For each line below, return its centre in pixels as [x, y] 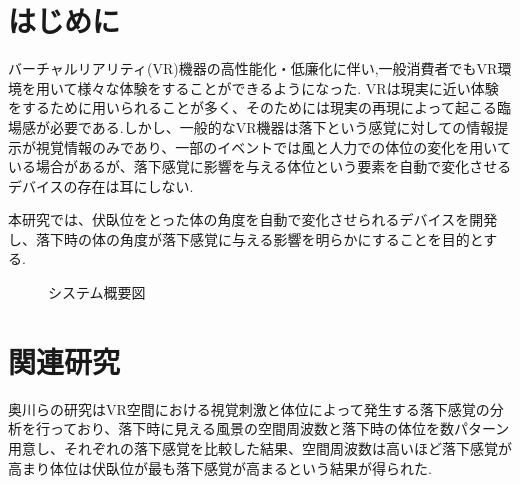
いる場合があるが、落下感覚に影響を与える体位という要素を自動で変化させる [260, 166]
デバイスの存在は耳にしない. [101, 185]
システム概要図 [97, 292]
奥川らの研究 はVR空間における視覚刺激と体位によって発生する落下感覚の [249, 408]
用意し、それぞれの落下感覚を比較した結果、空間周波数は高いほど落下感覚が [260, 447]
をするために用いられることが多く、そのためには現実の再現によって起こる [252, 107]
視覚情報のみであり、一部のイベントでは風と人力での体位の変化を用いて [273, 146]
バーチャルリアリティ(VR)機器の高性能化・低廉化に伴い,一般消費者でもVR [253, 68]
